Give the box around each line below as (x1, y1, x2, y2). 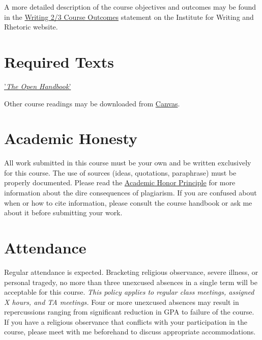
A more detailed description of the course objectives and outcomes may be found (4, 2, 256, 12)
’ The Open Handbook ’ (4, 80, 71, 91)
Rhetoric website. (4, 21, 58, 32)
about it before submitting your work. (4, 207, 123, 218)
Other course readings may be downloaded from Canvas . (4, 98, 180, 108)
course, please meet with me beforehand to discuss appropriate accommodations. (4, 326, 256, 337)
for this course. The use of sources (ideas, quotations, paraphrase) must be (4, 167, 237, 178)
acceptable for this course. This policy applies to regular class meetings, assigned (4, 287, 254, 297)
